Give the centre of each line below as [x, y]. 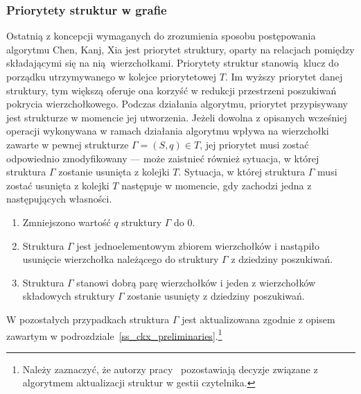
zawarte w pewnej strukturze [68, 144]
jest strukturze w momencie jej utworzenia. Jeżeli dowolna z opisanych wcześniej [177, 117]
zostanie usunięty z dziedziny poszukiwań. [216, 296]
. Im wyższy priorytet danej [284, 76]
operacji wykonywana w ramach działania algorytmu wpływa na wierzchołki [168, 131]
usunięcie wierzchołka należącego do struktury [121, 259]
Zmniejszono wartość [67, 222]
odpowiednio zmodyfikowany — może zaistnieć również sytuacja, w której [163, 158]
